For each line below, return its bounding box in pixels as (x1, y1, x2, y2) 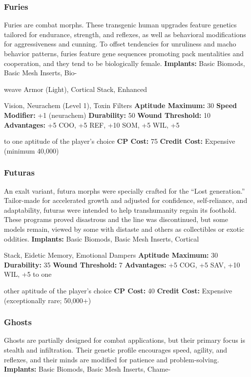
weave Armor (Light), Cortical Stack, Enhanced (4, 84, 147, 94)
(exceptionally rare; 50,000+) (4, 295, 91, 305)
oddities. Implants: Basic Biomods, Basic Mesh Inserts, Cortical (4, 233, 199, 244)
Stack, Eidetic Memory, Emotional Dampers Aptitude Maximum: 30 (4, 250, 218, 260)
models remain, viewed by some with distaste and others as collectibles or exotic (4, 223, 245, 234)
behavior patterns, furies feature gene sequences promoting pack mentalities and (4, 48, 244, 58)
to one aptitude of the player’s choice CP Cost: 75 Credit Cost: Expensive (4, 136, 235, 146)
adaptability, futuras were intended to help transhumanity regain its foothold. (4, 204, 237, 215)
